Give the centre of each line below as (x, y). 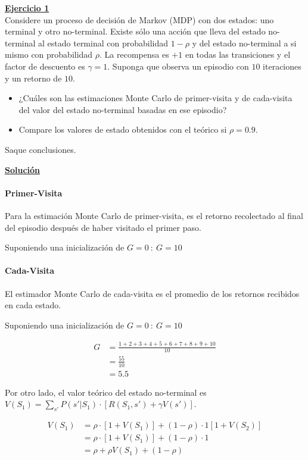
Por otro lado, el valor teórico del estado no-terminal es (106, 392)
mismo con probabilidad (49, 54)
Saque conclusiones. (41, 149)
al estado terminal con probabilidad (103, 43)
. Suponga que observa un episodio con (178, 66)
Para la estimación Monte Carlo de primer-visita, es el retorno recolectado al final (154, 215)
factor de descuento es (45, 66)
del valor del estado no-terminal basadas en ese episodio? (123, 109)
